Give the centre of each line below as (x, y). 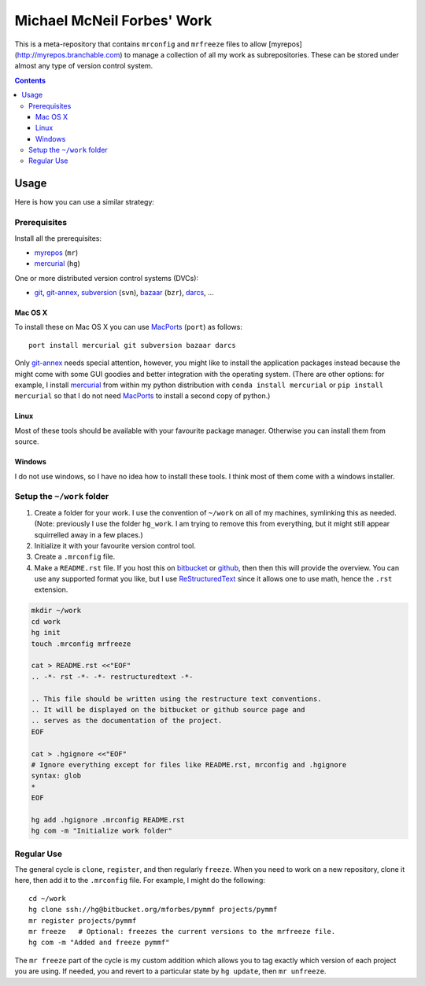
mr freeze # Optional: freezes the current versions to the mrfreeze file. (182, 931)
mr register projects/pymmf (83, 920)
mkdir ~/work (56, 611)
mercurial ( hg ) (57, 264)
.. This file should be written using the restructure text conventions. (176, 699)
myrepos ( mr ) (56, 253)
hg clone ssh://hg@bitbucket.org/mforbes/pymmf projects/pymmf (153, 910)
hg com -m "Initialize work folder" (102, 831)
